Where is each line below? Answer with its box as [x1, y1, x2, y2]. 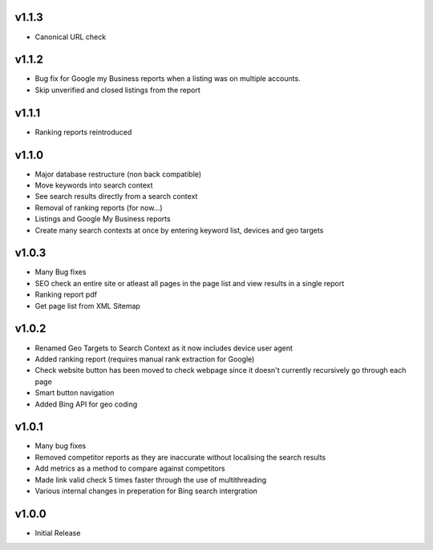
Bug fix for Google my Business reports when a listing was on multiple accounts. [34, 74, 301, 83]
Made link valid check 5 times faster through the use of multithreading [34, 475, 267, 484]
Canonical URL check [34, 32, 107, 42]
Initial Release [34, 528, 81, 537]
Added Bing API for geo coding [34, 399, 138, 409]
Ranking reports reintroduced [34, 127, 132, 136]
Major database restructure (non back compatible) [34, 169, 202, 179]
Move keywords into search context [34, 180, 153, 190]
